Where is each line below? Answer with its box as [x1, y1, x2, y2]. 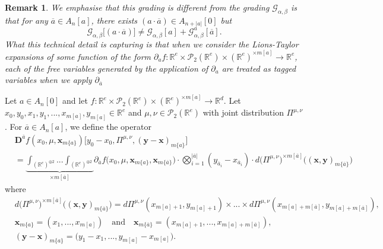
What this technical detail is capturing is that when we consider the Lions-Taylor [5, 37, 299, 50]
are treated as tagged [221, 62, 296, 74]
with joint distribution [202, 106, 284, 119]
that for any [5, 14, 48, 26]
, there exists [91, 14, 138, 26]
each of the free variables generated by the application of [5, 62, 208, 74]
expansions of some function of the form [5, 50, 151, 62]
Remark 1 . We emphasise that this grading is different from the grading [5, 1, 270, 13]
